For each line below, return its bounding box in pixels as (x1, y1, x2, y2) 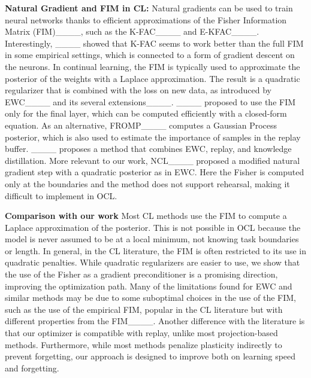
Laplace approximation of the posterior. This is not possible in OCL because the (5, 221, 301, 233)
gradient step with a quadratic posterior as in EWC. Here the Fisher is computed (5, 166, 304, 178)
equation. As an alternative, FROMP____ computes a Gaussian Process (5, 118, 277, 131)
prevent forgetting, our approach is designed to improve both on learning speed (5, 350, 296, 362)
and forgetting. (5, 361, 59, 374)
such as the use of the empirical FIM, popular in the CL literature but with (5, 303, 283, 315)
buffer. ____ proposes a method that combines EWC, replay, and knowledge (5, 142, 292, 155)
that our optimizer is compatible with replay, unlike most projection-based (5, 327, 278, 339)
